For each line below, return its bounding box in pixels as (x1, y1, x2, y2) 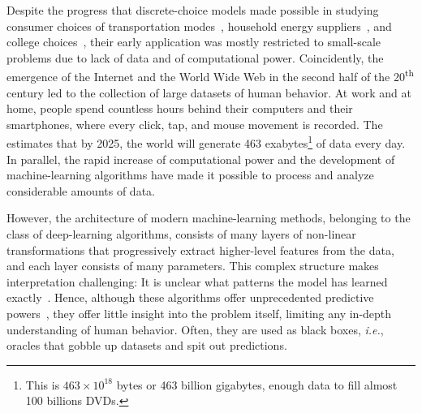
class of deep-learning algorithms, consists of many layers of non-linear (6, 226, 356, 243)
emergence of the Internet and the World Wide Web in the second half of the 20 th (6, 66, 414, 85)
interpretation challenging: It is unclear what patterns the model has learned (6, 273, 388, 290)
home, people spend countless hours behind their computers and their (6, 100, 353, 117)
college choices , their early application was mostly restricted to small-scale (6, 33, 381, 50)
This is (25, 376, 60, 393)
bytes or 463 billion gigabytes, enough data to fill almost (116, 376, 398, 393)
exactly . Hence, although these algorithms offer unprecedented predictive (6, 289, 374, 306)
